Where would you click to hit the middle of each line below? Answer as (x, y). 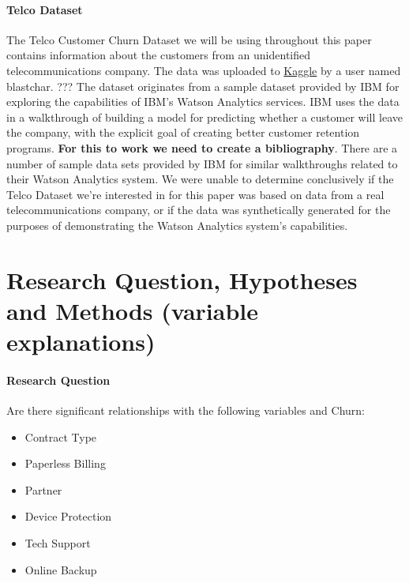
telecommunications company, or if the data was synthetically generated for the (199, 210)
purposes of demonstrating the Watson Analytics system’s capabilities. (177, 225)
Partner (43, 489)
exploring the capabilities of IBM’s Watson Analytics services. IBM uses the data (203, 102)
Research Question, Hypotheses (182, 279)
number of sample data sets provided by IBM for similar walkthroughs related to (202, 163)
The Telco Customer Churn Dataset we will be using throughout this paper (189, 39)
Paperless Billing (65, 463)
